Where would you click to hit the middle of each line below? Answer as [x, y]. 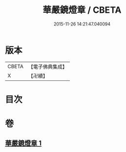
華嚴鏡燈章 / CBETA [82, 10]
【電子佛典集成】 [48, 67]
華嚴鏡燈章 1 [23, 143]
